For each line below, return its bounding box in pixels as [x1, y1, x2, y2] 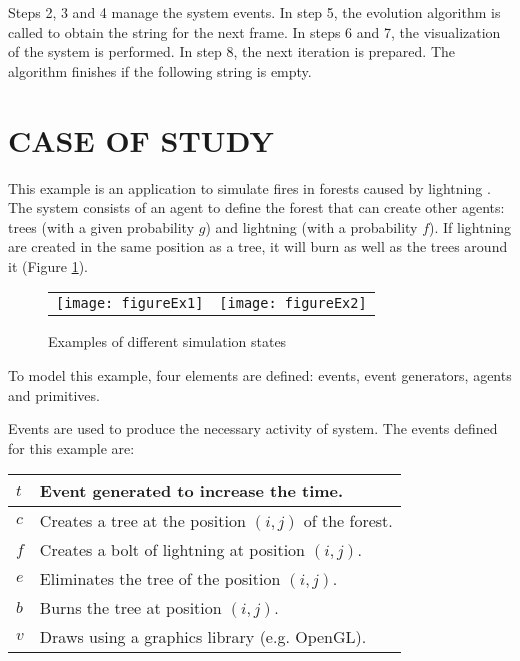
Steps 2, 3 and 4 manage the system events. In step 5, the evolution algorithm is [8, 2, 501, 22]
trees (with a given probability [8, 216, 195, 237]
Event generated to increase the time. [39, 479, 344, 503]
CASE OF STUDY [8, 119, 274, 160]
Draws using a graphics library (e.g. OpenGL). [39, 625, 367, 649]
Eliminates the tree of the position [39, 567, 281, 591]
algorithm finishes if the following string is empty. [8, 60, 312, 81]
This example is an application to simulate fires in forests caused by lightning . [8, 177, 491, 198]
